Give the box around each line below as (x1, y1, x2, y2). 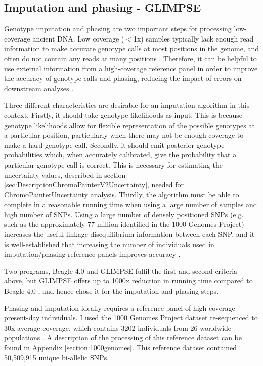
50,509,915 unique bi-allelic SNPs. (4, 352, 109, 362)
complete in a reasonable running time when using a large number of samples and (4, 199, 257, 210)
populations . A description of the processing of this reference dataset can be (4, 332, 242, 343)
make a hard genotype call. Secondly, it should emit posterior (4, 139, 194, 150)
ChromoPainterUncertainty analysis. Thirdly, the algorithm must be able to (4, 189, 239, 199)
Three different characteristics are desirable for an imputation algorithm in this (4, 100, 250, 110)
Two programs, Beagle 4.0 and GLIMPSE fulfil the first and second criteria (4, 265, 238, 276)
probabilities (4, 149, 42, 160)
